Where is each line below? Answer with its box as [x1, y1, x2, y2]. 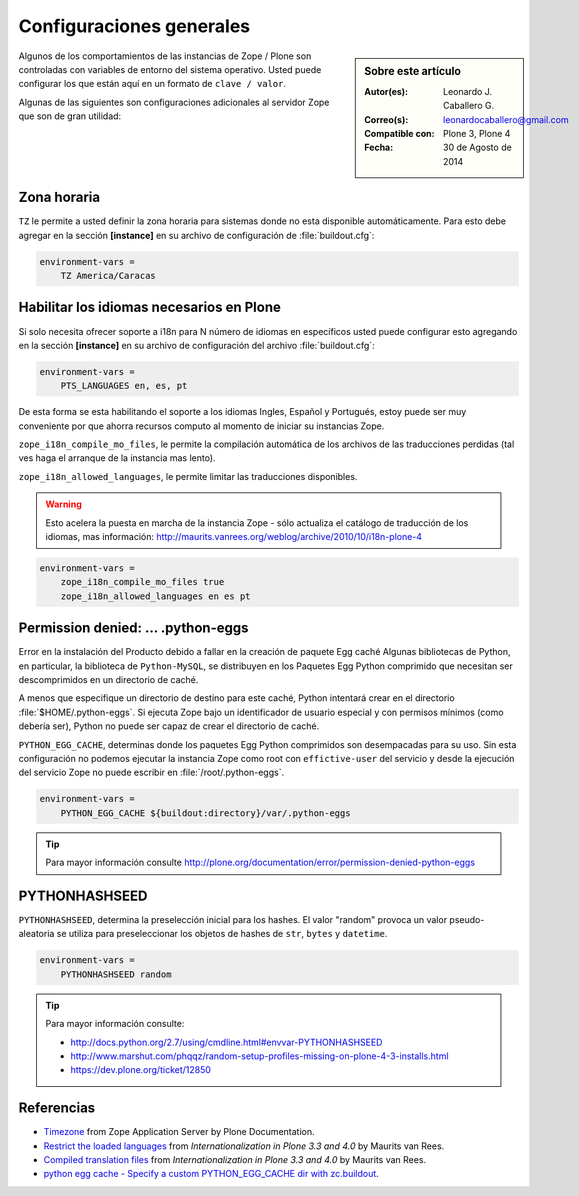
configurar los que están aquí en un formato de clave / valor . [18, 78, 287, 90]
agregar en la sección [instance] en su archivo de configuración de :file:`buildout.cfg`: [18, 229, 375, 241]
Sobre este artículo [364, 64, 462, 78]
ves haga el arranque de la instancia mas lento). [18, 452, 216, 464]
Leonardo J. [443, 85, 493, 97]
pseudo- [449, 914, 485, 926]
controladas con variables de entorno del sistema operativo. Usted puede [18, 63, 322, 75]
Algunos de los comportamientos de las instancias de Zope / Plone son [18, 50, 312, 62]
